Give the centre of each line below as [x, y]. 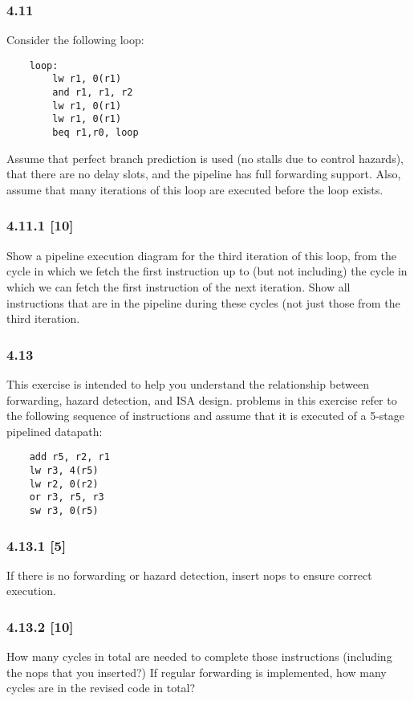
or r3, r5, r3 [67, 497]
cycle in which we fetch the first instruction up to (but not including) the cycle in [207, 271]
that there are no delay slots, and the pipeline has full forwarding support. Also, [204, 174]
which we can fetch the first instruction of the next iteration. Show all [179, 286]
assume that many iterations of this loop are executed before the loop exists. [195, 189]
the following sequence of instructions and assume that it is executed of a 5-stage [205, 416]
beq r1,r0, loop [95, 133]
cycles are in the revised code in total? [101, 688]
